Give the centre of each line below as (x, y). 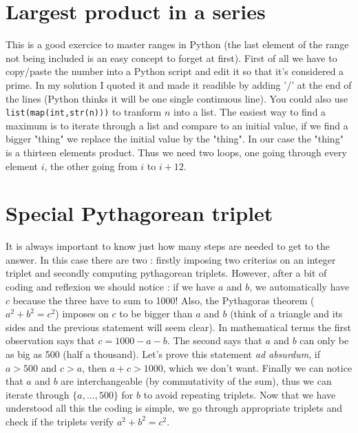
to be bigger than (156, 314)
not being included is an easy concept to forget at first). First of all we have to (171, 57)
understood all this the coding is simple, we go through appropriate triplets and (174, 408)
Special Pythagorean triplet (139, 213)
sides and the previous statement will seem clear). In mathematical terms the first (178, 327)
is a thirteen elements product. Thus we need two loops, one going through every (176, 152)
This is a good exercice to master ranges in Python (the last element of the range (177, 44)
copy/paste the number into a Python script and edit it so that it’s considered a (175, 71)
